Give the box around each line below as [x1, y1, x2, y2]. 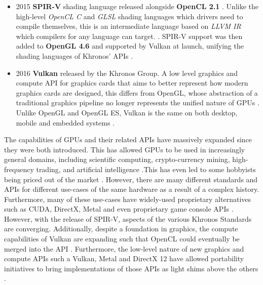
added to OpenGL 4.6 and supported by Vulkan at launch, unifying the [16, 40, 244, 51]
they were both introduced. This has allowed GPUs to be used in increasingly [4, 144, 245, 154]
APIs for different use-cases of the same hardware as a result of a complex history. [4, 184, 259, 194]
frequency [4, 164, 34, 174]
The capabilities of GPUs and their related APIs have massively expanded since [4, 134, 252, 145]
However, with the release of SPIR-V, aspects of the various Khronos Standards [4, 213, 252, 224]
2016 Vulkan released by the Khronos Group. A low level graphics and [16, 67, 238, 78]
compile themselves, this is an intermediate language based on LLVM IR [16, 21, 241, 31]
